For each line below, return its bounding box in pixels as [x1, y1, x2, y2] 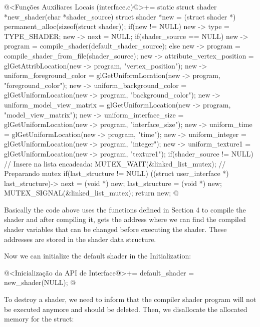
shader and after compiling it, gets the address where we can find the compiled [4, 214, 246, 224]
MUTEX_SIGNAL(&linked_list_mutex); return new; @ [4, 187, 179, 198]
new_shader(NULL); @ [4, 277, 76, 287]
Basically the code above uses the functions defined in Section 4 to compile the [4, 204, 246, 214]
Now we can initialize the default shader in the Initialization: [4, 250, 191, 261]
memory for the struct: [4, 313, 74, 324]
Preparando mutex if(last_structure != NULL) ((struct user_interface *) [4, 168, 229, 178]
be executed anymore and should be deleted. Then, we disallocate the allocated [4, 303, 247, 314]
